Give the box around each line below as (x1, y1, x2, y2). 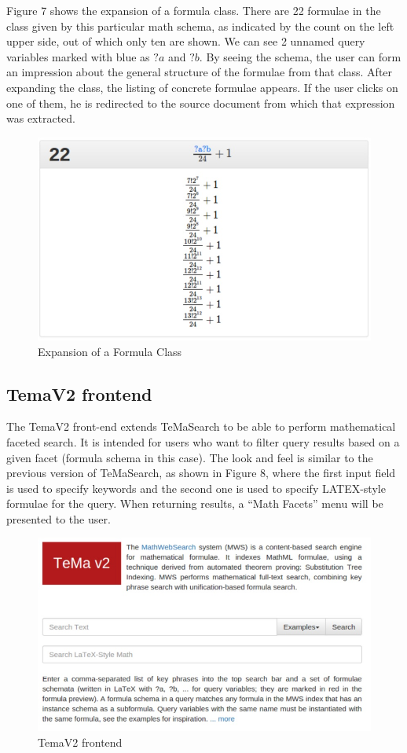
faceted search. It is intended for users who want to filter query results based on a (6, 433, 400, 450)
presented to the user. (6, 510, 111, 527)
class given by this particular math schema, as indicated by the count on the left (6, 17, 394, 34)
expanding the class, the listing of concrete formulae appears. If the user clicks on (6, 79, 398, 95)
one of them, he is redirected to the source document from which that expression (6, 94, 395, 111)
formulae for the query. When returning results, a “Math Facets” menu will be (6, 495, 383, 512)
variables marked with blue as (6, 48, 150, 64)
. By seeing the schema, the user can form (199, 48, 401, 64)
